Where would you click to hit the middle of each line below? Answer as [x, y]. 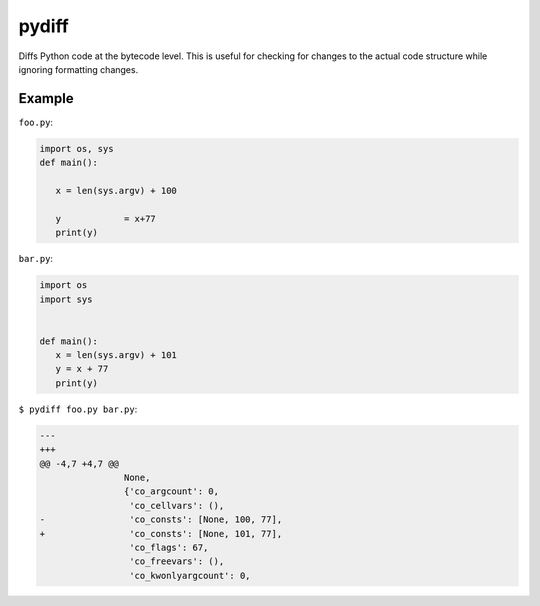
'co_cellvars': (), [176, 505]
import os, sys [76, 148]
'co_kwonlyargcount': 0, [189, 575]
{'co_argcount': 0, [171, 491]
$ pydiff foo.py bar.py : [78, 409]
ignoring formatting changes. [78, 69]
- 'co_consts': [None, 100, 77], [161, 519]
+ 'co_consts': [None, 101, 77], [161, 533]
